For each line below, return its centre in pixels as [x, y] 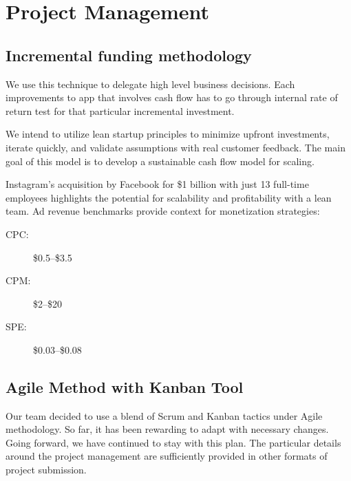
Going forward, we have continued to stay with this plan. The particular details [173, 442]
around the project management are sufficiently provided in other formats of [167, 456]
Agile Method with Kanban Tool [125, 386]
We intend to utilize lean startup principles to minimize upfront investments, [168, 134]
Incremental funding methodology [129, 55]
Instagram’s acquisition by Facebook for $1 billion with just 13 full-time [157, 184]
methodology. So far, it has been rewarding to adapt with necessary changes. [167, 429]
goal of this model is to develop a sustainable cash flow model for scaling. [160, 161]
